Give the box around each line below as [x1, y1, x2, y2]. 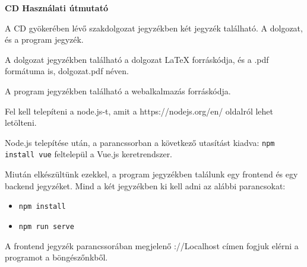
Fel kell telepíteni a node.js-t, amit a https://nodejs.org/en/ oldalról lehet [5, 104, 274, 117]
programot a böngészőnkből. [5, 251, 108, 263]
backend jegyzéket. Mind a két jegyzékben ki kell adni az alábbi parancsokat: [5, 179, 286, 192]
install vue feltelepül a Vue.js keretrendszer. [5, 148, 173, 160]
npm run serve [18, 222, 74, 231]
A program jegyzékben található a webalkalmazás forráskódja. [5, 84, 231, 97]
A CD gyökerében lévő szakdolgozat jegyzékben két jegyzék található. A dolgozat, [5, 21, 303, 34]
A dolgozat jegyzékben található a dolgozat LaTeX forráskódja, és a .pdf [5, 53, 269, 65]
